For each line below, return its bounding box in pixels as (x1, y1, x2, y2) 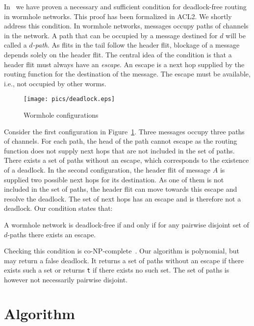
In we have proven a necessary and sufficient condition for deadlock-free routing (4, 1, 247, 11)
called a (4, 40, 27, 50)
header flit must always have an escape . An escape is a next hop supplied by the (4, 59, 245, 69)
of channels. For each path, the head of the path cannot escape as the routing (4, 136, 237, 146)
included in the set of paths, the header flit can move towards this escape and (4, 184, 237, 194)
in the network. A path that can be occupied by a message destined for (4, 30, 218, 40)
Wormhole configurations (24, 110, 99, 120)
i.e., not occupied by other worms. (4, 78, 106, 88)
